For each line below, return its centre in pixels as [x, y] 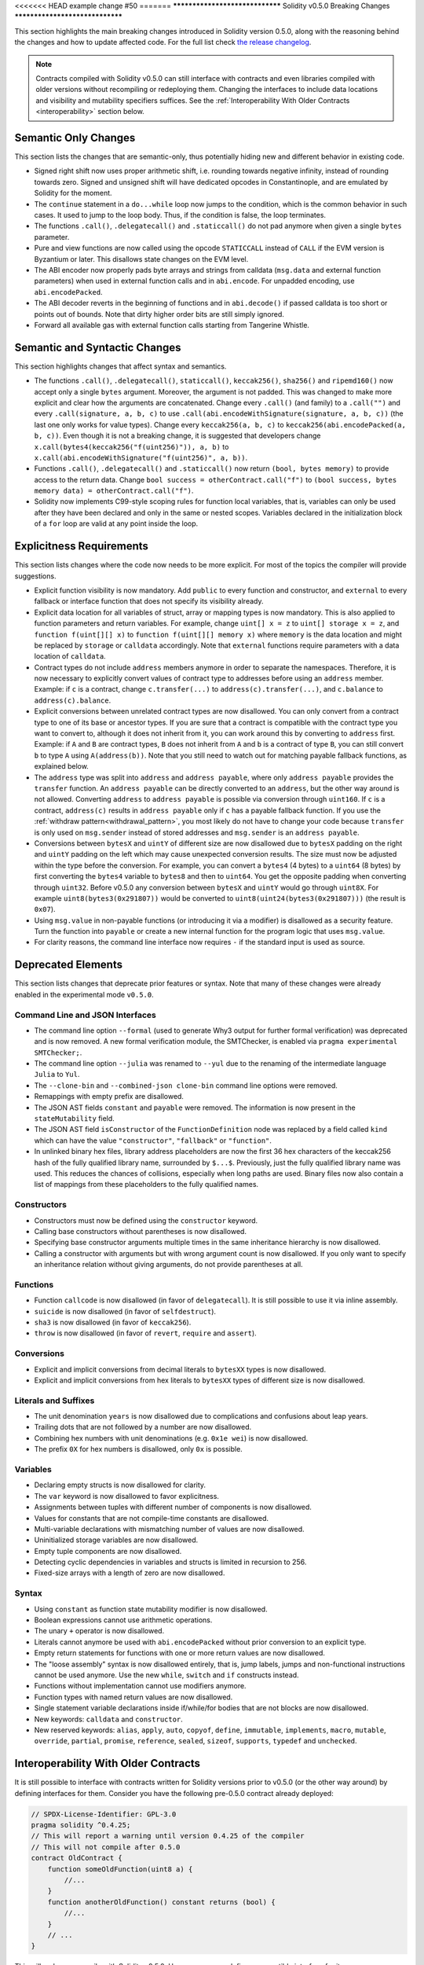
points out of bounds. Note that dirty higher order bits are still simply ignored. [159, 314]
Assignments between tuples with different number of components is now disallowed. [173, 1507]
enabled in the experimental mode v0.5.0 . [84, 994]
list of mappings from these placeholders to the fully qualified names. [146, 1185]
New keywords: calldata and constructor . [109, 1719]
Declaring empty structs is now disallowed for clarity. [120, 1485]
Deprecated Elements [69, 965]
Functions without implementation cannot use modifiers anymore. [140, 1686]
